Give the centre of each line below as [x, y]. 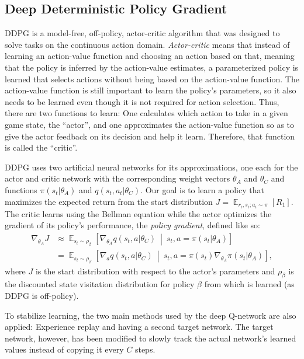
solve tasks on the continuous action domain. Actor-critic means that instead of [147, 44]
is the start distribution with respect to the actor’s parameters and [155, 271]
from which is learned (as [249, 284]
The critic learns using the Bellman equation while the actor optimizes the [138, 213]
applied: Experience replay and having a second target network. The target [139, 327]
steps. [145, 349]
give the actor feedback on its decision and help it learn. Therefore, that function [150, 136]
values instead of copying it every [64, 349]
